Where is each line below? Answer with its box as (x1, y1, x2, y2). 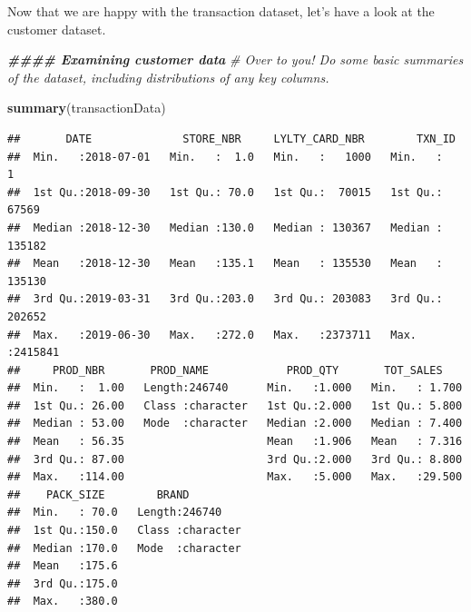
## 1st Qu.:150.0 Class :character (7, 524, 241, 538)
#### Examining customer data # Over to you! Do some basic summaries (7, 50, 464, 69)
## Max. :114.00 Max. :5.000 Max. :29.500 (7, 470, 463, 484)
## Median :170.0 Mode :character (7, 541, 241, 555)
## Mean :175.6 (7, 559, 118, 573)
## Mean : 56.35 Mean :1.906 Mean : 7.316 (7, 435, 463, 449)
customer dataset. (7, 19, 106, 38)
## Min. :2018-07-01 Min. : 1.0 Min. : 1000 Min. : (7, 150, 443, 163)
